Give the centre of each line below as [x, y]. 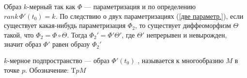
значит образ [23, 44]
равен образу [71, 44]
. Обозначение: [47, 70]
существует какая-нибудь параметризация [65, 25]
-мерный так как [51, 6]
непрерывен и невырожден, [187, 34]
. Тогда [77, 34]
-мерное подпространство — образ [58, 60]
